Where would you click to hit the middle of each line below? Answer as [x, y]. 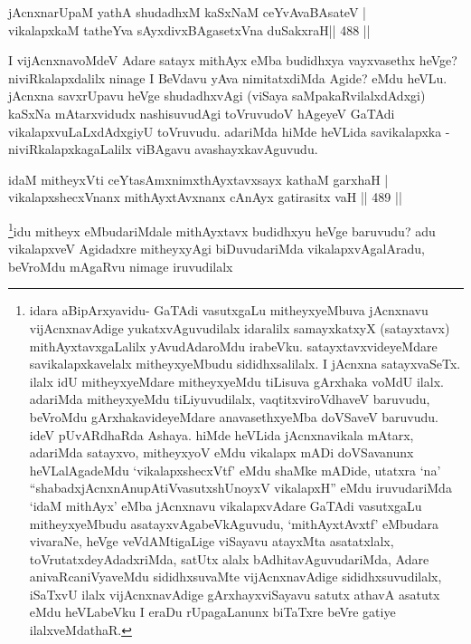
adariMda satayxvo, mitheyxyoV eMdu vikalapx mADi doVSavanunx [221, 452]
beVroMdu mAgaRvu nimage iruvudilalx [121, 266]
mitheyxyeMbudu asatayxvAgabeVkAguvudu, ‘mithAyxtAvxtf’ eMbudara [234, 523]
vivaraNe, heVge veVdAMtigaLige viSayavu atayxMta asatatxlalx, [212, 541]
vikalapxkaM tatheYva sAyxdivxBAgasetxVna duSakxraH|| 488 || [189, 29]
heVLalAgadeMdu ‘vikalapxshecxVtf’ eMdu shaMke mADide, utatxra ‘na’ [235, 470]
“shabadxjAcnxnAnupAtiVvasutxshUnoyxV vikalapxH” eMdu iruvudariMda [240, 488]
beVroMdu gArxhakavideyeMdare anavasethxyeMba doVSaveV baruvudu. [234, 416]
